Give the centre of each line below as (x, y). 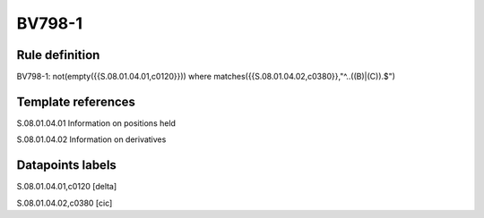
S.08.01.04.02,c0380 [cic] (65, 203)
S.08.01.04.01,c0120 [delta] (67, 187)
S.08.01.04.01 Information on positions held (96, 123)
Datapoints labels (66, 165)
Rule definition (58, 55)
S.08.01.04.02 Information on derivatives (91, 139)
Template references (76, 101)
